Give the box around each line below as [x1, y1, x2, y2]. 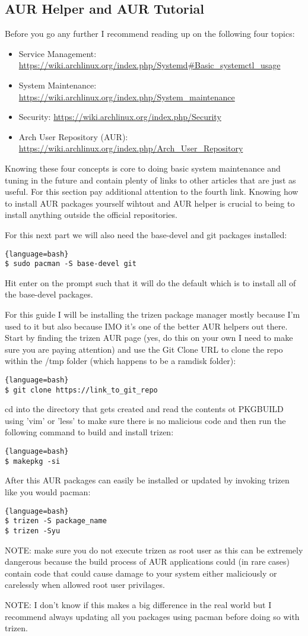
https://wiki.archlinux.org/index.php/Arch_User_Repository [18, 142, 243, 154]
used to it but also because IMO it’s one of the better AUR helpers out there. [5, 319, 288, 332]
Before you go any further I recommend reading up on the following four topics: [5, 27, 295, 40]
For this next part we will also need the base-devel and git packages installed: [5, 228, 287, 241]
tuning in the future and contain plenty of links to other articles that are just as [5, 173, 296, 186]
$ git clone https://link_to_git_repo [5, 385, 158, 394]
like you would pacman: [5, 485, 91, 498]
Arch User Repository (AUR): [18, 130, 128, 143]
